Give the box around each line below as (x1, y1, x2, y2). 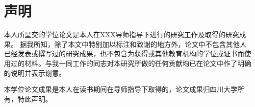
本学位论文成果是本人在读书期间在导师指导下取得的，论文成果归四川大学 (4, 84, 237, 94)
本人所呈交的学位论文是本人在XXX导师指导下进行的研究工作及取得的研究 (4, 29, 239, 40)
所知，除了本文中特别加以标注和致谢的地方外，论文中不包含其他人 (33, 39, 247, 49)
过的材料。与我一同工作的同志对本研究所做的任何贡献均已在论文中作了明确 (10, 58, 251, 68)
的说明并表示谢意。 (4, 67, 66, 78)
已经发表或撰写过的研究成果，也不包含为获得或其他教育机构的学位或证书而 (4, 48, 244, 59)
